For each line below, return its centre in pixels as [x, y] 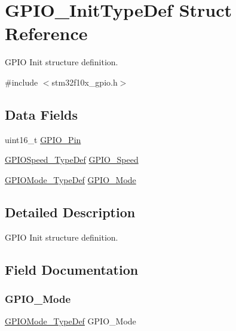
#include [22, 82]
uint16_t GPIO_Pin [43, 139]
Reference [46, 33]
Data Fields [42, 114]
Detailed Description [70, 212]
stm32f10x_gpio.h [85, 82]
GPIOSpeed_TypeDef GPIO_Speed [72, 160]
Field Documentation [72, 269]
